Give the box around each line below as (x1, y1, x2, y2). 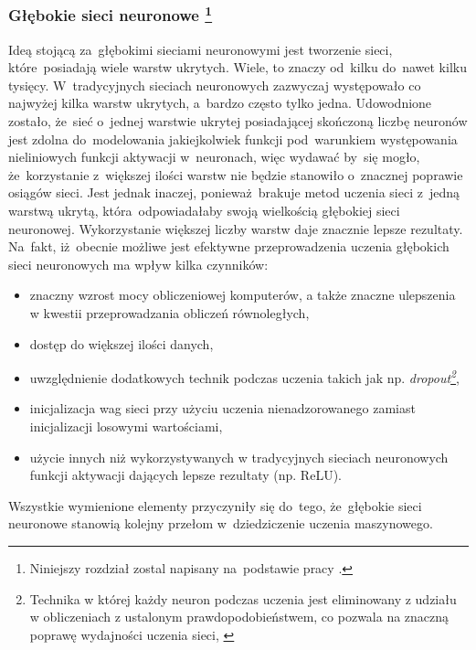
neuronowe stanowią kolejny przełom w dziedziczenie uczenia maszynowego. (8, 514, 433, 533)
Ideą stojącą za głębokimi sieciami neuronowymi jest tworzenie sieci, (8, 39, 393, 59)
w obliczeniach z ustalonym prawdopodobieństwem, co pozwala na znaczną (29, 607, 450, 626)
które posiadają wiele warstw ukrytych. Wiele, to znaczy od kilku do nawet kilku (8, 58, 467, 77)
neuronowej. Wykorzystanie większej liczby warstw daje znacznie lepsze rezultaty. (8, 218, 463, 238)
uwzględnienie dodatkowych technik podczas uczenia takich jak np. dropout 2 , (29, 366, 460, 387)
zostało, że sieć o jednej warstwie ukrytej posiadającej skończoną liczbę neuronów (8, 112, 468, 131)
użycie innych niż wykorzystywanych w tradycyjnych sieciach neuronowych (29, 447, 449, 466)
